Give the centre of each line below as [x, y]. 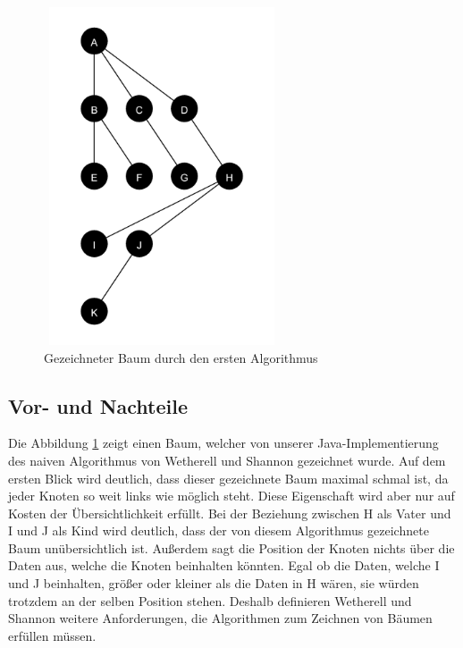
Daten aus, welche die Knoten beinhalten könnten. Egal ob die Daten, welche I [224, 565]
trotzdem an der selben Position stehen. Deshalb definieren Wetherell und [210, 600]
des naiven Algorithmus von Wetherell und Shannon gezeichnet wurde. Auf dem [227, 460]
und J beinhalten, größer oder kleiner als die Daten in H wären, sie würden [214, 583]
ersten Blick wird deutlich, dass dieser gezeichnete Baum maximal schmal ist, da [228, 478]
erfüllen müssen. [52, 635]
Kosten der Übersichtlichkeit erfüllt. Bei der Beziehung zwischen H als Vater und [230, 513]
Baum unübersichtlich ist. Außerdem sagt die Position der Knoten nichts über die [231, 547]
